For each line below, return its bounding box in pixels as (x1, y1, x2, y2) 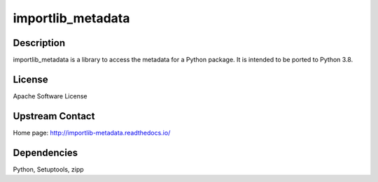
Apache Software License (13, 91, 87, 100)
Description (13, 37, 66, 49)
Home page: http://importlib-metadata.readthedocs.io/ (13, 128, 171, 137)
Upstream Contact (13, 110, 95, 122)
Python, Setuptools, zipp (13, 165, 84, 174)
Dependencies (13, 146, 78, 158)
